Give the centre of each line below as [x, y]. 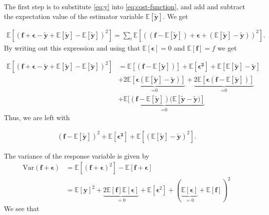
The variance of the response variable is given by [77, 155]
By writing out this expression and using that [72, 47]
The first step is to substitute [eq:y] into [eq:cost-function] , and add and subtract [125, 6]
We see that [22, 208]
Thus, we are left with [37, 117]
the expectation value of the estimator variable [74, 16]
